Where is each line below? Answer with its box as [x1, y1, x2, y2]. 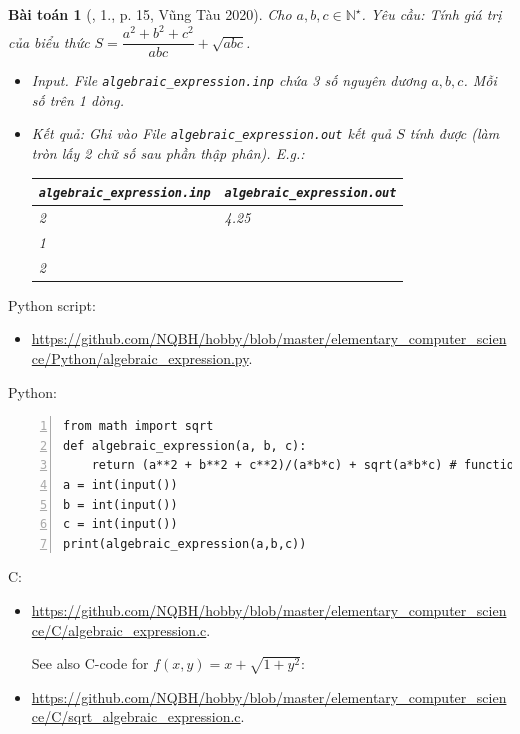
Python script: [8, 294, 96, 315]
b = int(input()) [63, 497, 178, 512]
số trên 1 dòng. [31, 89, 124, 110]
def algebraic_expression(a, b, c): [63, 438, 307, 453]
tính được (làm [409, 123, 500, 144]
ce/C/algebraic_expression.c [31, 619, 207, 640]
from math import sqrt [63, 419, 214, 434]
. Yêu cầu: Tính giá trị [361, 4, 502, 24]
